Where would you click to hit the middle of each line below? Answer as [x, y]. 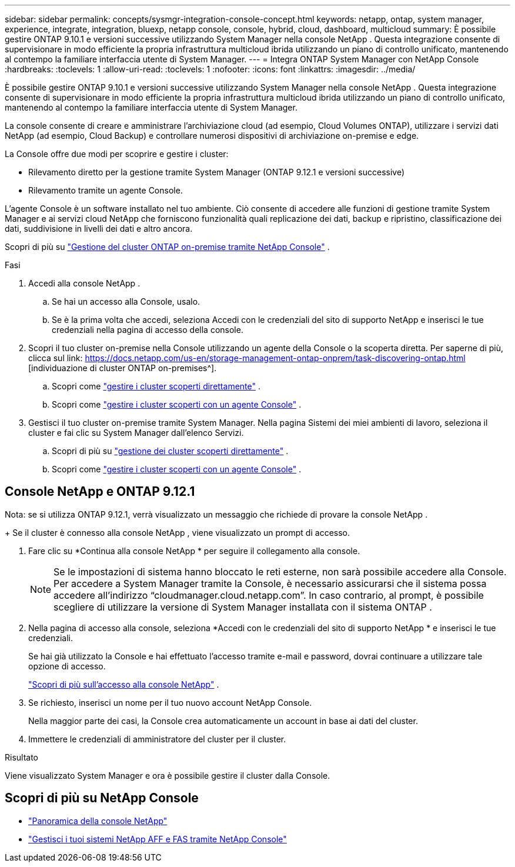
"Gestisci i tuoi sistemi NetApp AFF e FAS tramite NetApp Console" [158, 839]
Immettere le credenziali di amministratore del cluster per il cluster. [157, 739]
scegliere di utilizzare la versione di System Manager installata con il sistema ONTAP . [243, 607]
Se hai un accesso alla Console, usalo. [126, 301]
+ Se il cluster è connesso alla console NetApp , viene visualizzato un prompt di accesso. [177, 532]
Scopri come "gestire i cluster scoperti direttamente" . [156, 386]
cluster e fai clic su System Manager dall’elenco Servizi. [136, 433]
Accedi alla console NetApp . [84, 283]
